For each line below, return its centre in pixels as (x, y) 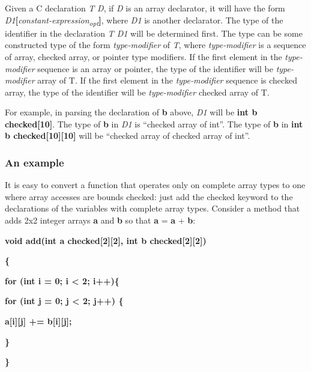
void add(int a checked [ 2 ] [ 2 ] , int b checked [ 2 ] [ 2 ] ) (106, 240)
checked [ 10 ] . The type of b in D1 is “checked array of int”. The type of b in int (154, 123)
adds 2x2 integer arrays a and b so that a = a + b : (100, 220)
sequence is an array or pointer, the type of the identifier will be (155, 68)
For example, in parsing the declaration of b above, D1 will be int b (131, 112)
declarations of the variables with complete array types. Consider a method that (152, 208)
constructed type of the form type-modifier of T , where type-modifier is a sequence (155, 45)
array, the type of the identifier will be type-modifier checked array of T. (137, 92)
